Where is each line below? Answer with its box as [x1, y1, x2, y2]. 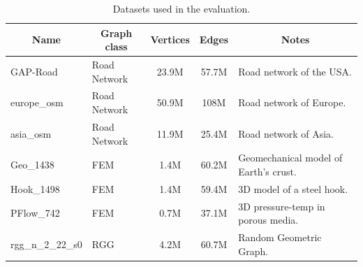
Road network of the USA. [238, 64, 352, 78]
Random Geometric [238, 230, 322, 245]
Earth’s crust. [238, 164, 297, 178]
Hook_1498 [10, 181, 60, 196]
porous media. [238, 212, 299, 227]
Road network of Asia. [238, 126, 334, 140]
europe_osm [10, 95, 64, 110]
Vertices [150, 32, 190, 47]
